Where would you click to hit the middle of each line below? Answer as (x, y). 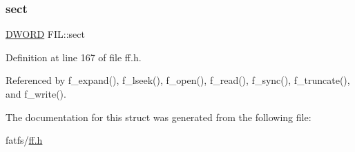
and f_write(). (36, 94)
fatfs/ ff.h (24, 140)
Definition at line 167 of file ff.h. (74, 57)
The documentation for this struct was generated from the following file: (159, 117)
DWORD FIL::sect (45, 34)
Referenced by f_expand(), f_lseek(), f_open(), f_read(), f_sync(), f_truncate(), (178, 80)
